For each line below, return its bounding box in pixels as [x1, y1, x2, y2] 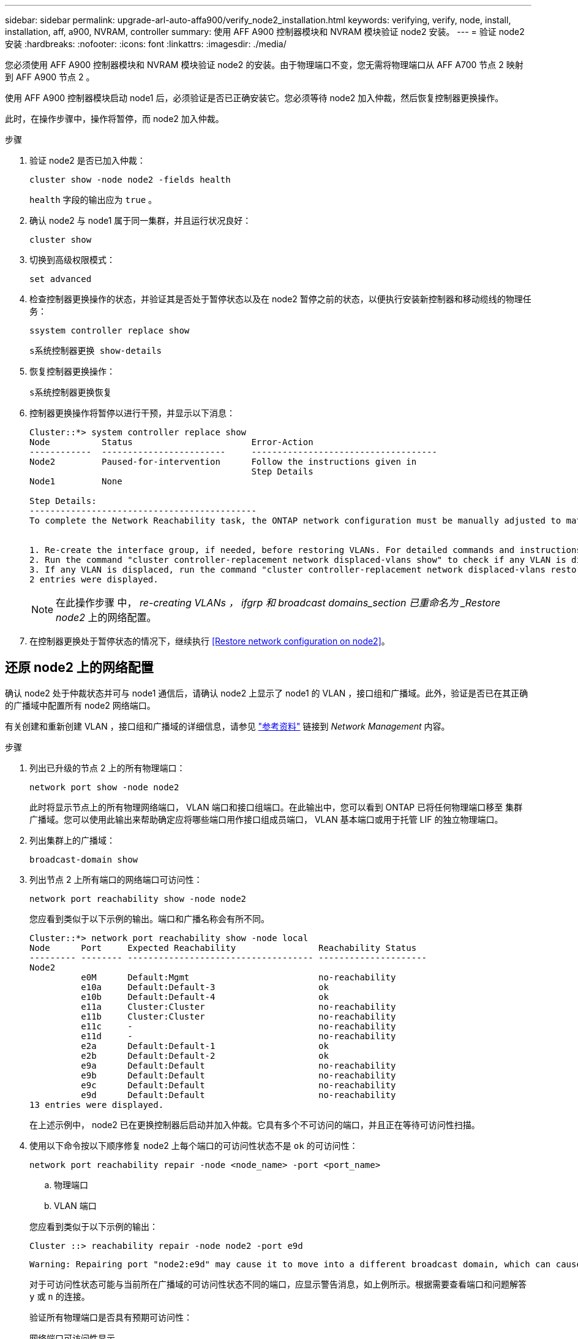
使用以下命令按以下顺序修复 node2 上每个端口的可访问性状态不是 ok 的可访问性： [29, 1140, 358, 1151]
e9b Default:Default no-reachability [81, 1070, 396, 1080]
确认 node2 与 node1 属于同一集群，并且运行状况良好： [29, 215, 252, 226]
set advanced [29, 274, 92, 284]
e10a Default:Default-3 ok [81, 982, 329, 992]
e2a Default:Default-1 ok [81, 1040, 329, 1051]
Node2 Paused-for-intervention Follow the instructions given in [29, 457, 417, 467]
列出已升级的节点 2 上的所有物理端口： [29, 762, 186, 773]
